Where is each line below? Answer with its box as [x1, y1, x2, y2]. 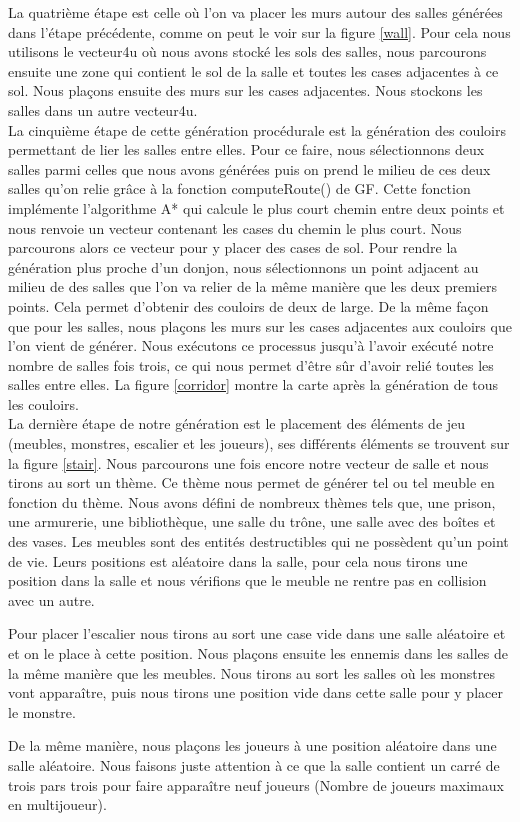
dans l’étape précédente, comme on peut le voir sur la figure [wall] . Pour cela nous [8, 21, 511, 42]
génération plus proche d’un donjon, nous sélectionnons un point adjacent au [8, 256, 479, 277]
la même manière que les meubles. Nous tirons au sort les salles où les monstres [8, 662, 496, 683]
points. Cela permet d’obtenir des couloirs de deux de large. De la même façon [8, 295, 489, 316]
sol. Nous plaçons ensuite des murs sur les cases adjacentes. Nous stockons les [8, 80, 483, 101]
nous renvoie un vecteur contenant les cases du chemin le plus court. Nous [8, 217, 462, 238]
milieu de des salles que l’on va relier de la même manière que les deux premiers [8, 276, 497, 297]
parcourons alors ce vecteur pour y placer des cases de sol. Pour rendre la [8, 237, 458, 258]
